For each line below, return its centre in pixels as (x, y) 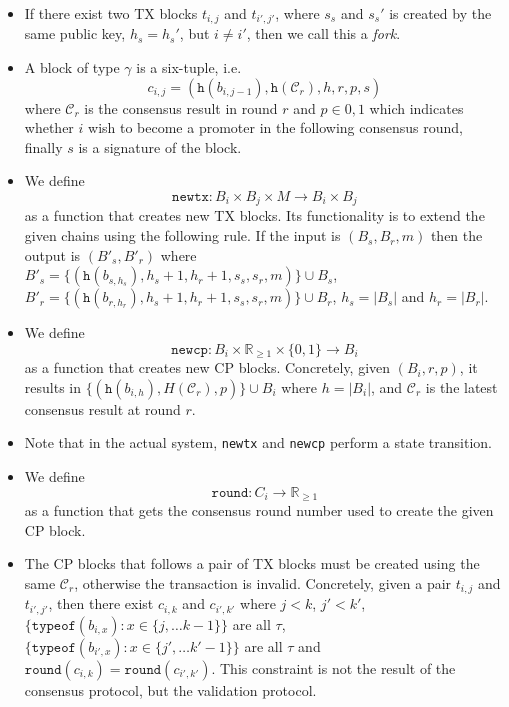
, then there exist (101, 603)
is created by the (440, 13)
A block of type (72, 67)
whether (49, 127)
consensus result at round (102, 408)
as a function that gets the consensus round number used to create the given (259, 510)
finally (43, 146)
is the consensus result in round (181, 107)
